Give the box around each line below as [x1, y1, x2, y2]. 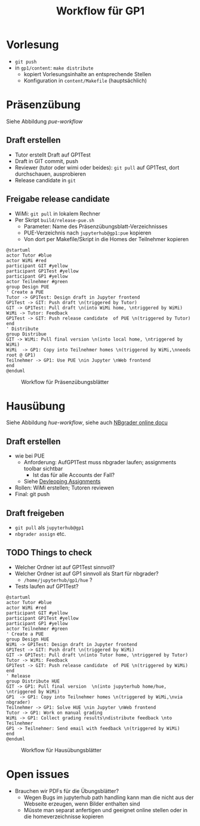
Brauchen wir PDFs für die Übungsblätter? [14, 787, 119, 794]
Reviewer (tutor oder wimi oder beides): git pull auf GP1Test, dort [14, 164, 180, 171]
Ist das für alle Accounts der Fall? [32, 471, 115, 479]
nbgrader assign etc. [14, 530, 66, 537]
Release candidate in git [14, 176, 76, 184]
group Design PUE [6, 284, 50, 290]
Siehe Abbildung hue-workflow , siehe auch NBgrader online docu [6, 419, 168, 426]
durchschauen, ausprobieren [14, 170, 87, 178]
